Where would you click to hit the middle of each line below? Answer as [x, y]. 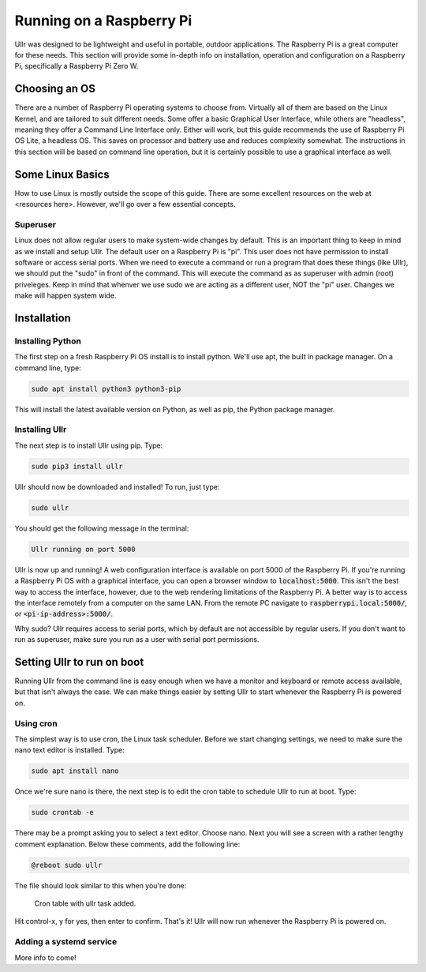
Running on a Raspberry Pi [103, 21]
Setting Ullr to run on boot [79, 662]
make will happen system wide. [65, 295]
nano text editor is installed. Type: [70, 750]
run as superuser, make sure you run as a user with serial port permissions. [137, 640]
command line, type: [48, 368]
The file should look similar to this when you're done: [101, 885]
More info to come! [45, 957]
